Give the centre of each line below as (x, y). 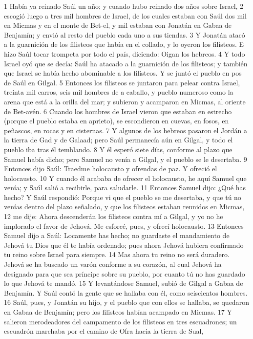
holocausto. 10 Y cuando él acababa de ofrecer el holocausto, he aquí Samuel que (125, 178)
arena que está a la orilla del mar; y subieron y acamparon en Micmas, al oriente (125, 101)
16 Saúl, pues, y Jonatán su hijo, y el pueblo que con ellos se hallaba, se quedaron (126, 302)
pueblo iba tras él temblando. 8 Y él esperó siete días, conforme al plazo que (118, 149)
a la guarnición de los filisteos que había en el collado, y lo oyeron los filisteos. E (124, 44)
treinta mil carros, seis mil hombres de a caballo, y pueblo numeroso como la (119, 92)
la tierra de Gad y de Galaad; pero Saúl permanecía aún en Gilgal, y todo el (118, 140)
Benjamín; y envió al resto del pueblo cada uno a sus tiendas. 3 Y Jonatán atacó (125, 34)
